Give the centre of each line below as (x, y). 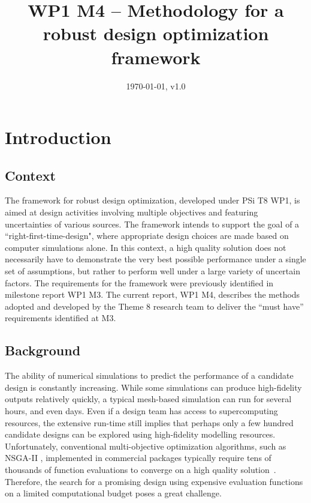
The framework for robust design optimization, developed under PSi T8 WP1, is (153, 200)
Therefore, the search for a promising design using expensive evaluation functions (154, 481)
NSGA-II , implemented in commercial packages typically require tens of (138, 458)
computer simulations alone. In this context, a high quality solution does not (146, 247)
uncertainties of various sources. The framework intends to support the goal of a (152, 224)
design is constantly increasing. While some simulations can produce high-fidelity (153, 387)
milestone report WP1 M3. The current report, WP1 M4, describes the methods (153, 294)
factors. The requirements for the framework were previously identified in (139, 282)
